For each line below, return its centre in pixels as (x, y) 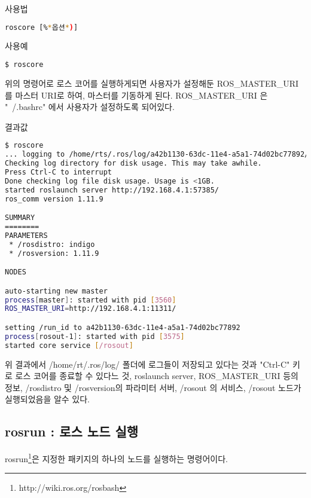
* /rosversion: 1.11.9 (54, 253)
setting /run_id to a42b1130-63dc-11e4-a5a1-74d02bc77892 (123, 327)
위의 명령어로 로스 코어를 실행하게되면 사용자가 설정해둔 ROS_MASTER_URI (152, 83)
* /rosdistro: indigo (52, 244)
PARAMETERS (26, 235)
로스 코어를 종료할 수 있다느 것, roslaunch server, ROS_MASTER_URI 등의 (157, 376)
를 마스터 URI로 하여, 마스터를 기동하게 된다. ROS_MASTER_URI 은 (136, 95)
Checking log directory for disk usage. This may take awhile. (133, 164)
